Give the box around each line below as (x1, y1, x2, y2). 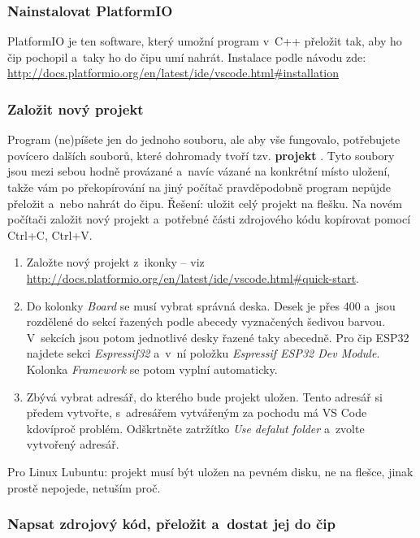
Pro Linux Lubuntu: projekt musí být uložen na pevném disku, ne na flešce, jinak (7, 462, 414, 479)
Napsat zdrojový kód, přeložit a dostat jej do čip (7, 514, 336, 534)
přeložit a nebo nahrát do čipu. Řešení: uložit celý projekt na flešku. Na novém (7, 194, 402, 211)
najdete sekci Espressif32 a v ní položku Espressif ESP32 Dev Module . (26, 345, 380, 362)
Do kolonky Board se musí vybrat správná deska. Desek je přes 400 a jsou (26, 297, 396, 314)
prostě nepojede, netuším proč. (7, 479, 161, 496)
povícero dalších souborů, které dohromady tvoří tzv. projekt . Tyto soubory (7, 146, 395, 163)
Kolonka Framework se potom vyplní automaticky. (26, 360, 278, 377)
